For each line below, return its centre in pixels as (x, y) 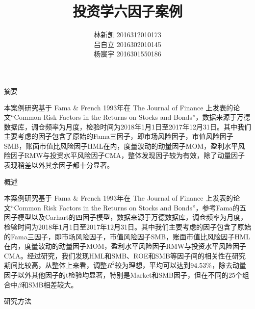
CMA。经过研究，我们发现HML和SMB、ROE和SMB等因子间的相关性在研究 (125, 255)
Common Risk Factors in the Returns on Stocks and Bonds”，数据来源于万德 (132, 117)
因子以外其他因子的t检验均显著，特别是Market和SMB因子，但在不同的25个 (123, 275)
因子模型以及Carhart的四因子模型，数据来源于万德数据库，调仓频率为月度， (126, 217)
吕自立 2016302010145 (127, 44)
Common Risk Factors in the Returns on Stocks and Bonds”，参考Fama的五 (130, 207)
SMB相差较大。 (53, 284)
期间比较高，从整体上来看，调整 (55, 265)
